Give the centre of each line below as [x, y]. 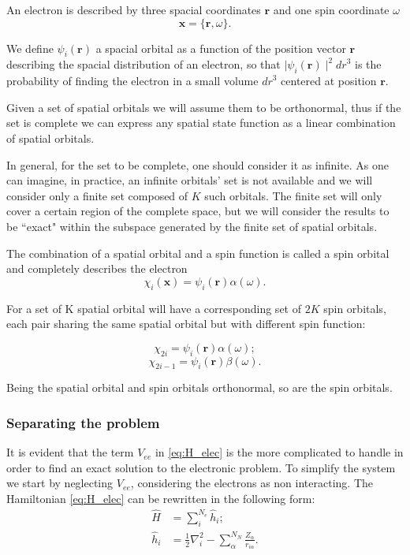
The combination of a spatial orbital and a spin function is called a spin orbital [198, 253]
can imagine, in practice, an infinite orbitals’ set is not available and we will [190, 180]
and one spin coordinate [331, 9]
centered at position [329, 81]
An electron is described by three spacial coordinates [134, 9]
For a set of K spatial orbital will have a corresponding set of [154, 308]
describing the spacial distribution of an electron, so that [143, 64]
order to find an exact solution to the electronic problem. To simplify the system [201, 467]
